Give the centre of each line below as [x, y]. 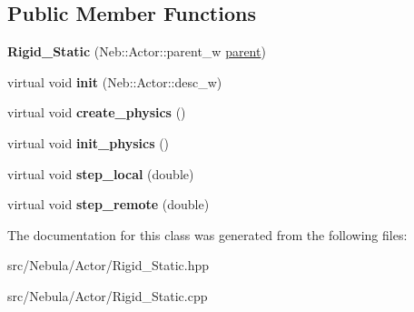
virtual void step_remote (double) [108, 204]
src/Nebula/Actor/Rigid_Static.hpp [108, 265]
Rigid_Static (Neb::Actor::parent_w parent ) [137, 51]
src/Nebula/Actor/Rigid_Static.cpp [108, 295]
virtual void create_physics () [97, 112]
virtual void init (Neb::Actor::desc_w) [115, 81]
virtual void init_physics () [89, 142]
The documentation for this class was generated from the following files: [207, 234]
